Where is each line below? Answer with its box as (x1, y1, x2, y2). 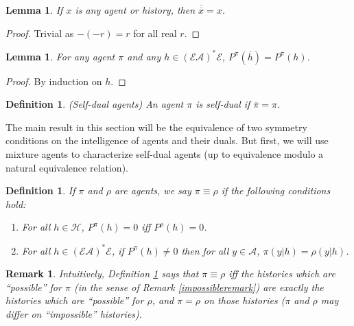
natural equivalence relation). (5, 160, 128, 174)
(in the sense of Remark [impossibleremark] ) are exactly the (73, 279, 324, 294)
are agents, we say (114, 183, 191, 198)
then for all (181, 243, 229, 257)
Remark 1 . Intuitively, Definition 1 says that (5, 266, 199, 281)
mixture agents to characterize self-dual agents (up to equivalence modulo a (5, 147, 324, 161)
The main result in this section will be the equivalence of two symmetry (5, 119, 307, 134)
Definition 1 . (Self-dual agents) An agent (5, 97, 184, 111)
